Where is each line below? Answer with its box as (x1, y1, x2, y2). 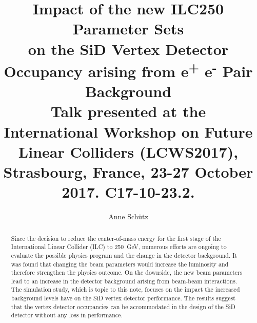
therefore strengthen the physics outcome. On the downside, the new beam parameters (11, 268, 243, 277)
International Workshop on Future (4, 121, 253, 142)
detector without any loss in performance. (11, 311, 123, 319)
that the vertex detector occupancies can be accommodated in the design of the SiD (11, 302, 235, 311)
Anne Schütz (108, 211, 148, 222)
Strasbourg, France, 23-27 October (3, 161, 253, 182)
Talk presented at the (50, 101, 206, 122)
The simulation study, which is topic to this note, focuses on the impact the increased (11, 285, 240, 294)
